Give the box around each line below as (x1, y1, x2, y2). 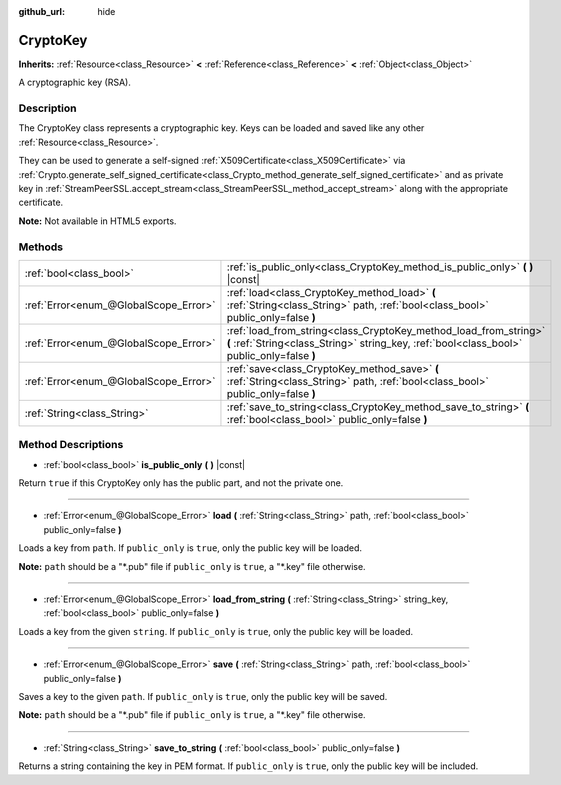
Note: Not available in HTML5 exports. (18, 215, 177, 227)
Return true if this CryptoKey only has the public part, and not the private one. (18, 477, 344, 489)
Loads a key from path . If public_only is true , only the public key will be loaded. (18, 542, 362, 554)
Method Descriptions (18, 438, 124, 452)
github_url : (18, 6, 65, 17)
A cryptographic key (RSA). (18, 76, 132, 89)
